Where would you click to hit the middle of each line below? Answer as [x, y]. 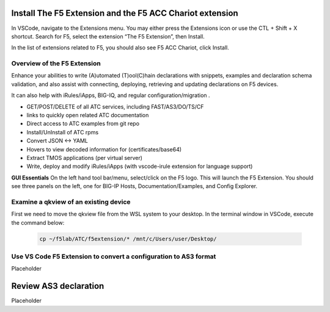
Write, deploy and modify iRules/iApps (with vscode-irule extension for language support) [140, 166]
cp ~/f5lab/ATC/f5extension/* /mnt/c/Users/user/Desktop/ [128, 239]
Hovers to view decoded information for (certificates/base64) [104, 149]
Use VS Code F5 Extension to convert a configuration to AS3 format [114, 256]
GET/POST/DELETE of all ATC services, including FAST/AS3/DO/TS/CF [115, 106]
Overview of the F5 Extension [56, 63]
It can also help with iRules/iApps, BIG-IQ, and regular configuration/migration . [111, 95]
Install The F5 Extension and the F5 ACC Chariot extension [125, 13]
